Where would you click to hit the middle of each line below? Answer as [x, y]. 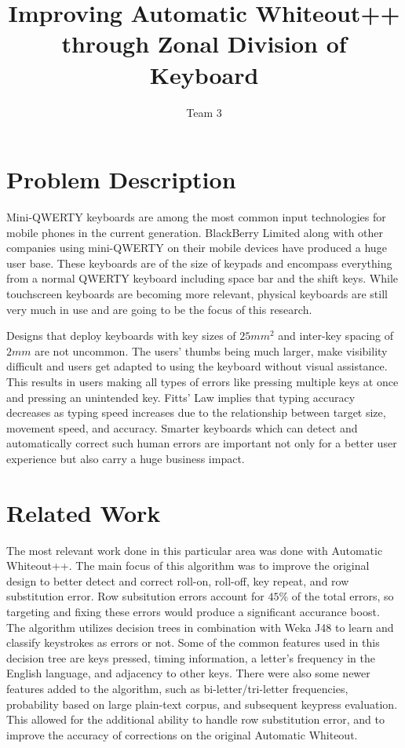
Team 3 [204, 112]
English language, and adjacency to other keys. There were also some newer [188, 673]
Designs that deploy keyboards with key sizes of [121, 336]
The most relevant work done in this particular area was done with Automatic [195, 550]
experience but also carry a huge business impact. [126, 458]
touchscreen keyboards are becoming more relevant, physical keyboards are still [197, 294]
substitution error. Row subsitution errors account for [135, 596]
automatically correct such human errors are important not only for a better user [202, 443]
